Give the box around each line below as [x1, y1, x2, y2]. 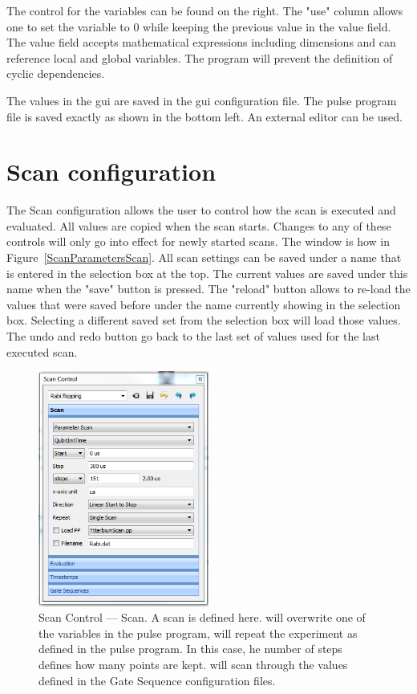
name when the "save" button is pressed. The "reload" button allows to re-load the [6, 280, 411, 297]
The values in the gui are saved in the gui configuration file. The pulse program [6, 92, 397, 108]
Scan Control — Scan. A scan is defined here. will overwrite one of [38, 609, 366, 626]
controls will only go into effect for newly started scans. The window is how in [6, 233, 391, 250]
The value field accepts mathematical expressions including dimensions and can [6, 34, 396, 51]
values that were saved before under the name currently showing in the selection [6, 296, 401, 312]
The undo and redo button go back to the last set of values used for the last [6, 328, 380, 345]
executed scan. [6, 343, 78, 360]
